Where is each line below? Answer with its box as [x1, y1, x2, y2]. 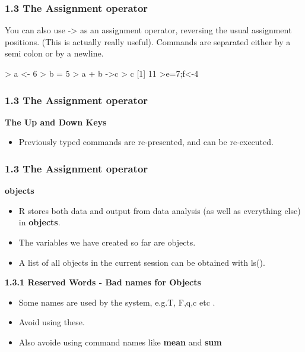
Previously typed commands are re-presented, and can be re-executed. [18, 136, 274, 148]
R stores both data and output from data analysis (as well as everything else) [18, 204, 301, 216]
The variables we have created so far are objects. [18, 236, 196, 248]
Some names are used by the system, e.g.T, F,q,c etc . [18, 296, 215, 308]
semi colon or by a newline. [5, 47, 104, 59]
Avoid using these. [18, 316, 85, 328]
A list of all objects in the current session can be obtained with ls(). [18, 256, 265, 268]
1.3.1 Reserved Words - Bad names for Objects [5, 276, 201, 288]
